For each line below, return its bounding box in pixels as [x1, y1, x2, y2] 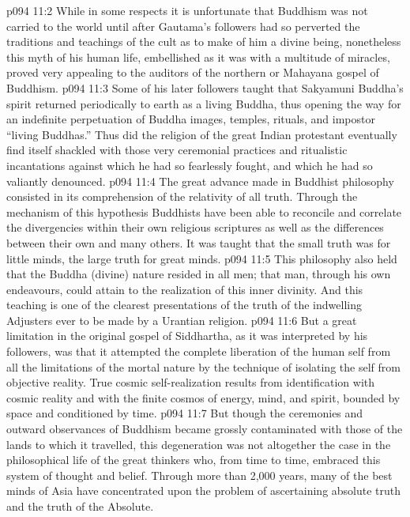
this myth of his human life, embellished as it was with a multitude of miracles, [6, 48, 390, 65]
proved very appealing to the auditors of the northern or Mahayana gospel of [6, 64, 379, 81]
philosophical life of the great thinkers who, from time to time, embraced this [6, 451, 381, 468]
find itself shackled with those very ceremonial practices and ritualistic [6, 142, 348, 158]
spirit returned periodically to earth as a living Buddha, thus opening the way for [6, 95, 401, 111]
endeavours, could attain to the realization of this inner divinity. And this [6, 281, 363, 297]
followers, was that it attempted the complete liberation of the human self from [6, 343, 391, 360]
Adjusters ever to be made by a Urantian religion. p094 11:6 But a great [6, 311, 357, 328]
